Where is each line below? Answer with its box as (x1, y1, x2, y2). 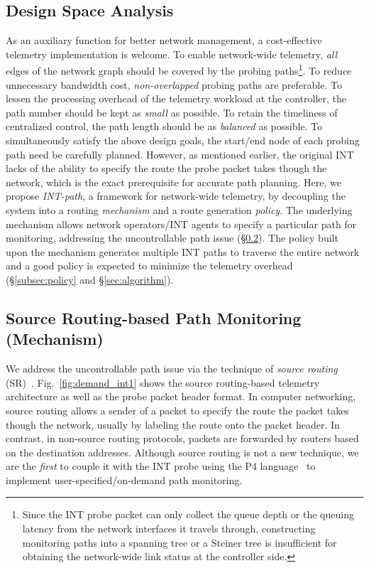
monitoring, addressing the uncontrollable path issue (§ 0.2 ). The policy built (6, 230, 338, 245)
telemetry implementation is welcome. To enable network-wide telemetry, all (6, 46, 338, 61)
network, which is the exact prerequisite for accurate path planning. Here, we (6, 174, 341, 189)
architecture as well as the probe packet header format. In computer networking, (6, 389, 356, 404)
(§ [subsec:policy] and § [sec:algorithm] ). (6, 272, 174, 286)
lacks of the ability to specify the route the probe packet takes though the (6, 161, 327, 176)
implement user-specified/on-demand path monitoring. (6, 472, 243, 487)
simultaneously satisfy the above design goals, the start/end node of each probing (6, 133, 360, 148)
